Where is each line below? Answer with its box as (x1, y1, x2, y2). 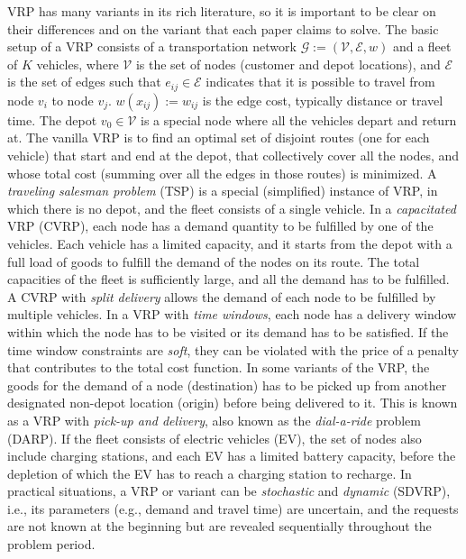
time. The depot (7, 110, 97, 129)
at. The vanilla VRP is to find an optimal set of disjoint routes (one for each (7, 128, 430, 147)
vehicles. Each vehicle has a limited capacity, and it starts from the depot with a (7, 234, 452, 252)
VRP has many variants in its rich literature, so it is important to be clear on (7, 2, 436, 20)
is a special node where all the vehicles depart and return (141, 110, 457, 129)
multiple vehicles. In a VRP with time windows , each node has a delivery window (7, 305, 457, 324)
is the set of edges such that (7, 72, 161, 91)
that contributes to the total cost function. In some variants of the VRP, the (7, 358, 430, 377)
